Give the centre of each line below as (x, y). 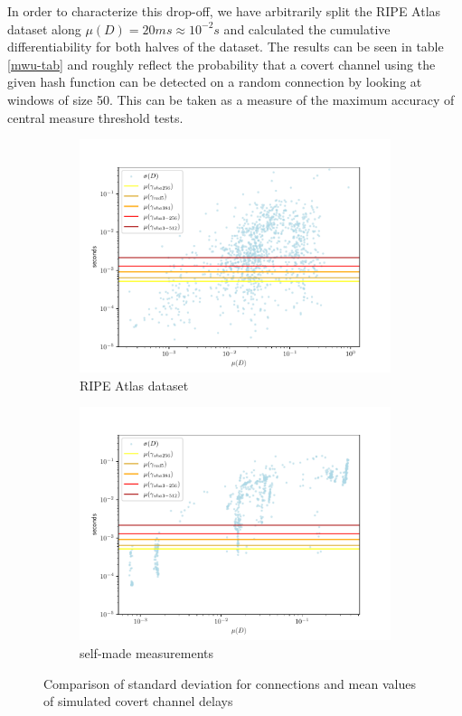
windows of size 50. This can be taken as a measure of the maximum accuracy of (231, 99)
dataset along (44, 28)
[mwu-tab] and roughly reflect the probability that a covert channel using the (222, 64)
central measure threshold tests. (95, 117)
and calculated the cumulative (307, 28)
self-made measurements (147, 652)
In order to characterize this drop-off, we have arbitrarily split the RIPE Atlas (224, 11)
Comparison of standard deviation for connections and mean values (230, 683)
